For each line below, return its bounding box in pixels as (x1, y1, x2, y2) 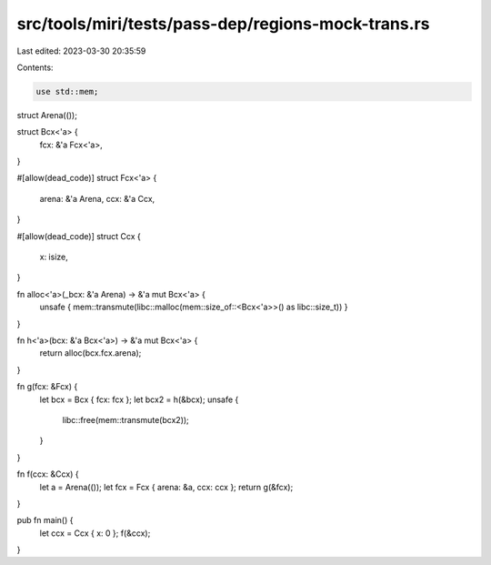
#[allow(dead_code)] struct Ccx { (16, 230, 141, 241)
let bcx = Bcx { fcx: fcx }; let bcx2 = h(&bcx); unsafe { (39, 394, 239, 405)
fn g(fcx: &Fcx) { (16, 381, 78, 392)
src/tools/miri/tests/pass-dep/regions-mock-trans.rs (16, 14, 430, 34)
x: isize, (39, 251, 68, 263)
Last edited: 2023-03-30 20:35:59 (16, 45, 146, 56)
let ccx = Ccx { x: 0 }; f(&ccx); (39, 528, 151, 539)
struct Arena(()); (16, 109, 77, 120)
